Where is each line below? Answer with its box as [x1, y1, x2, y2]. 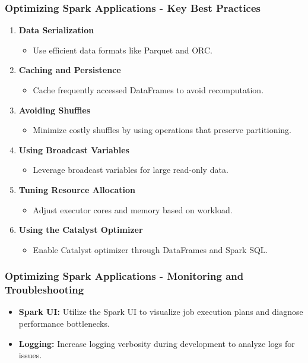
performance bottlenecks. [18, 317, 110, 330]
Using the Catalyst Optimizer [18, 223, 143, 236]
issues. [18, 349, 42, 361]
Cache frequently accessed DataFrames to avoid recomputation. [33, 84, 264, 96]
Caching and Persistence [18, 64, 121, 76]
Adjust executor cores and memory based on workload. [33, 203, 233, 216]
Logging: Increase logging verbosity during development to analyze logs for [18, 337, 295, 349]
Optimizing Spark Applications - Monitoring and [5, 269, 244, 283]
